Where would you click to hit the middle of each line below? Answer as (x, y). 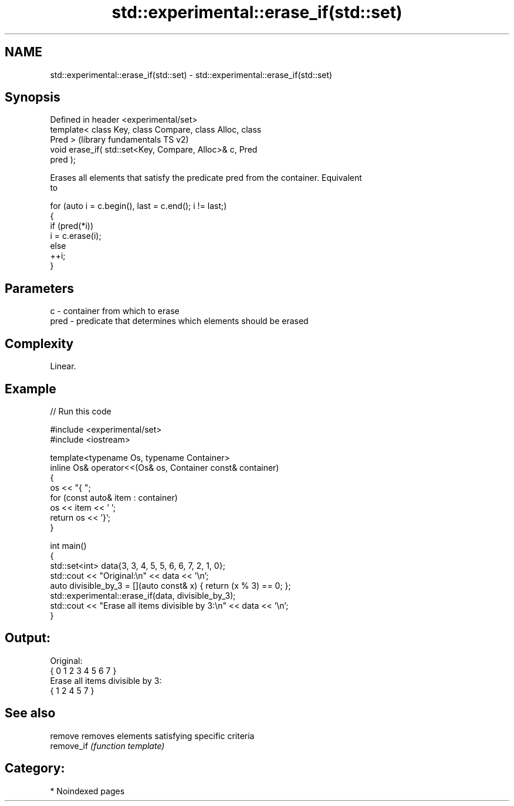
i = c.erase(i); (76, 236)
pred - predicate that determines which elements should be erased (179, 321)
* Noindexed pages (87, 791)
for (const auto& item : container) (114, 497)
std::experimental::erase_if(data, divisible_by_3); (143, 595)
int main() (68, 545)
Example (31, 389)
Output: (28, 638)
